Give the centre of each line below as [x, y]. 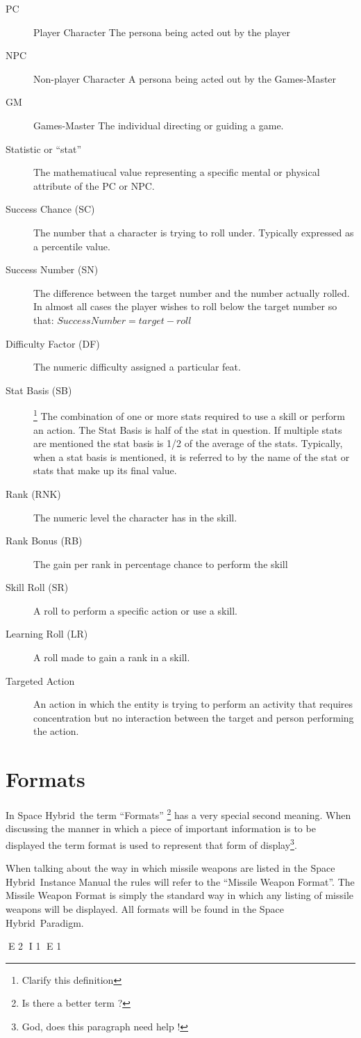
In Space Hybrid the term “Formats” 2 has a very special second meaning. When [178, 814]
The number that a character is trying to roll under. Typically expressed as [194, 232]
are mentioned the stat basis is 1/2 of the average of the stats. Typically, [188, 443]
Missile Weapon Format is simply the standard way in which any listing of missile [180, 895]
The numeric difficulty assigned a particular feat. [137, 367]
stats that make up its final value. [105, 470]
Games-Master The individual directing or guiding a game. [159, 125]
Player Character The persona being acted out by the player [162, 32]
